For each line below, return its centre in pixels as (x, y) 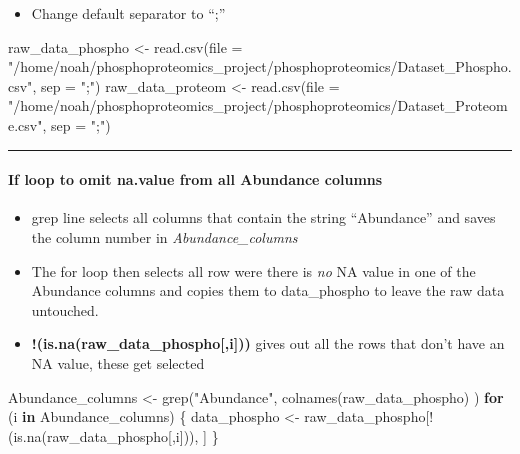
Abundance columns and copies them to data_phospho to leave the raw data (268, 290)
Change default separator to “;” (128, 13)
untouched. (65, 309)
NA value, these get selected (118, 362)
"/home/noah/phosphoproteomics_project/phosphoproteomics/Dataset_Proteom (258, 105)
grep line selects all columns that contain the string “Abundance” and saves (263, 217)
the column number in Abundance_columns (164, 236)
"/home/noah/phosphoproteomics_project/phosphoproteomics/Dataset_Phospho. (260, 66)
